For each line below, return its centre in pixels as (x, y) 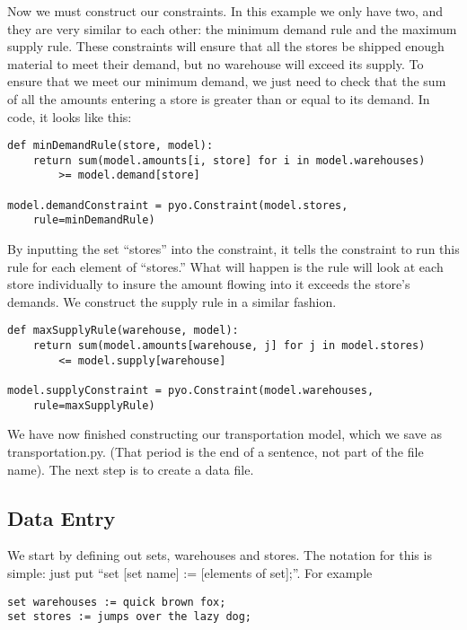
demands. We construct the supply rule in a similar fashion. (172, 301)
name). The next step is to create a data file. (131, 469)
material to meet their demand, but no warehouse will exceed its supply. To (216, 63)
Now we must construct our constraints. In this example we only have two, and (225, 11)
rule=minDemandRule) (94, 220)
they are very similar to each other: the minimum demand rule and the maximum (232, 28)
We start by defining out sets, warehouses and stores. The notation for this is (220, 555)
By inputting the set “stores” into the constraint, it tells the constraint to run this (233, 249)
